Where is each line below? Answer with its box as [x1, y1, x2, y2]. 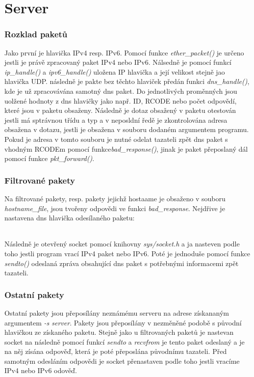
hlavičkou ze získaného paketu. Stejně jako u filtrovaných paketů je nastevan [4, 327, 234, 337]
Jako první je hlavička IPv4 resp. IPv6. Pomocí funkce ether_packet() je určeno [4, 47, 244, 57]
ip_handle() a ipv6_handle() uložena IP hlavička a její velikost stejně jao [4, 66, 225, 77]
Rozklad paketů [4, 28, 68, 40]
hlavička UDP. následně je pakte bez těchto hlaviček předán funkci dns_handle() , [4, 76, 250, 86]
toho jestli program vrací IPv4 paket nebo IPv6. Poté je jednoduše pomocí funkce [4, 248, 250, 258]
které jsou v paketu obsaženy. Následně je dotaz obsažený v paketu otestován [4, 105, 236, 115]
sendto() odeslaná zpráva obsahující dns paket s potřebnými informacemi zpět [4, 258, 239, 268]
